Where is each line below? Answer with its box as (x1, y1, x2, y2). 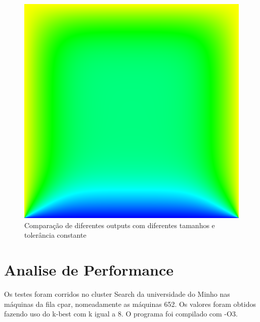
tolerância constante (24, 230, 86, 240)
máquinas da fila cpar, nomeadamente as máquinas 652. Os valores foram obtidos (4, 298, 256, 309)
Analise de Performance (4, 259, 174, 280)
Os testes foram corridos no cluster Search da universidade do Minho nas (4, 288, 230, 299)
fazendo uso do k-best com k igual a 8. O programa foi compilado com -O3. (4, 308, 238, 319)
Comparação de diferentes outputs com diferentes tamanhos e (24, 220, 215, 230)
